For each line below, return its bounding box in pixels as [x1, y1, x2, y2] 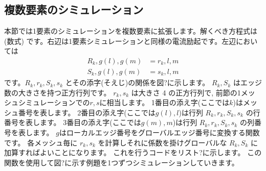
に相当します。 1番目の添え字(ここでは [99, 97, 230, 108]
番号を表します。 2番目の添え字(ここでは [18, 107, 156, 117]
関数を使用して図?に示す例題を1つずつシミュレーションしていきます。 [4, 157, 239, 167]
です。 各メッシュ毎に [4, 137, 78, 148]
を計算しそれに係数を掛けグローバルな [98, 137, 227, 148]
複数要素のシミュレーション [4, 2, 144, 17]
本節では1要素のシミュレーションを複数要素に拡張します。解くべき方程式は [4, 26, 258, 36]
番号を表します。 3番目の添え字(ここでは [4, 117, 141, 128]
